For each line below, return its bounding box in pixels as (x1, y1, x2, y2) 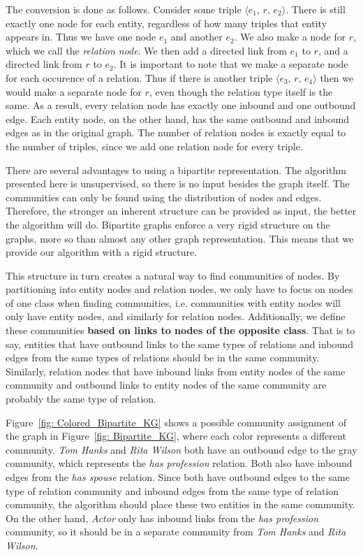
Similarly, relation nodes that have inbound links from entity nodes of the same (6, 363, 346, 378)
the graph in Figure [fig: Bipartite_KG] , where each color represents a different (6, 428, 346, 443)
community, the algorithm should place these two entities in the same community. (6, 497, 355, 512)
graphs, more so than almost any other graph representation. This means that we (6, 231, 354, 245)
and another (170, 29, 223, 44)
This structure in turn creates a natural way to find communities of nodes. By (6, 268, 340, 282)
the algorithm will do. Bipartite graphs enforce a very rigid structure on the (6, 217, 330, 231)
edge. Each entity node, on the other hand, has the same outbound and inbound (6, 111, 349, 126)
